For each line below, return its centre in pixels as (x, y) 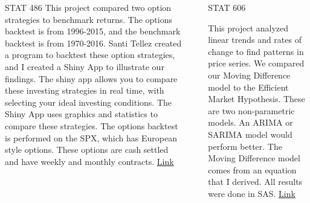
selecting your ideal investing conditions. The (88, 102)
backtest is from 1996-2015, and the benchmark (93, 31)
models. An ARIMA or (250, 122)
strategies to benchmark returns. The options (89, 19)
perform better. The (245, 146)
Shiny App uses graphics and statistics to (81, 114)
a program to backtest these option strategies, (90, 55)
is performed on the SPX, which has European (91, 137)
